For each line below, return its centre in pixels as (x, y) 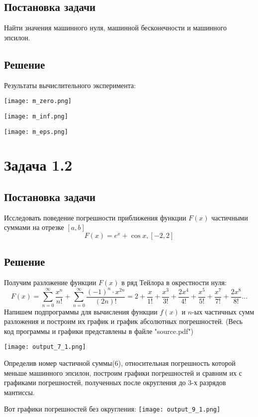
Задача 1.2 (38, 165)
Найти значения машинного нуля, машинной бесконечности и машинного (115, 28)
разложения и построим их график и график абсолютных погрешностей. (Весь (123, 321)
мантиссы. (19, 392)
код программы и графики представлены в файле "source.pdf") (99, 331)
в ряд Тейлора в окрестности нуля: (174, 282)
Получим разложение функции (50, 282)
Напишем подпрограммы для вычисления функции (81, 311)
